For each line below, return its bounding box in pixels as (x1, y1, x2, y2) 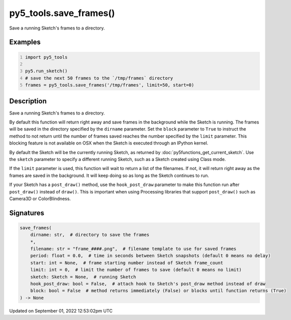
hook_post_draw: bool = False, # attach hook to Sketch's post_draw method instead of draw (30, 281, 265, 287)
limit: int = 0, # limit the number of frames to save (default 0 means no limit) (30, 267, 242, 272)
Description (9, 96, 47, 105)
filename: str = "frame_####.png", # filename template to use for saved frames (30, 246, 236, 252)
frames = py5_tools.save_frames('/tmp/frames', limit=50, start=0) (25, 82, 194, 88)
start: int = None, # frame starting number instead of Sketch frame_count (30, 260, 223, 265)
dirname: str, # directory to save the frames (30, 232, 150, 237)
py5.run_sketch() (25, 68, 68, 74)
